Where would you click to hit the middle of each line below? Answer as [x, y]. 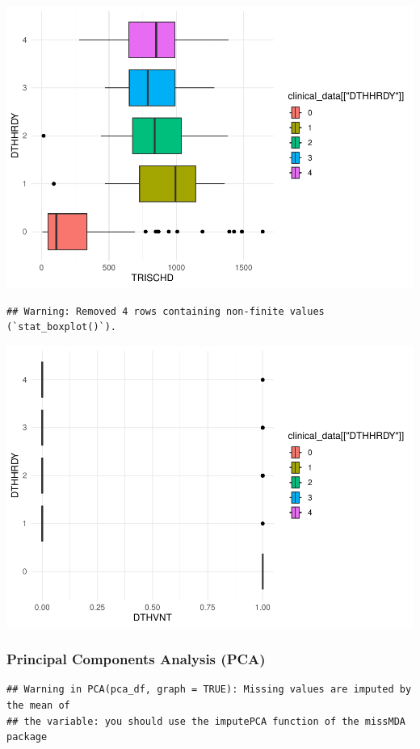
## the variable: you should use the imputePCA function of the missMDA [206, 721]
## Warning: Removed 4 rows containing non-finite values [166, 311]
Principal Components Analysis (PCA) [136, 659]
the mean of [38, 706]
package [27, 737]
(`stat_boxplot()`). [62, 327]
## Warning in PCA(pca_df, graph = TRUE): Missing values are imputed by [209, 690]
